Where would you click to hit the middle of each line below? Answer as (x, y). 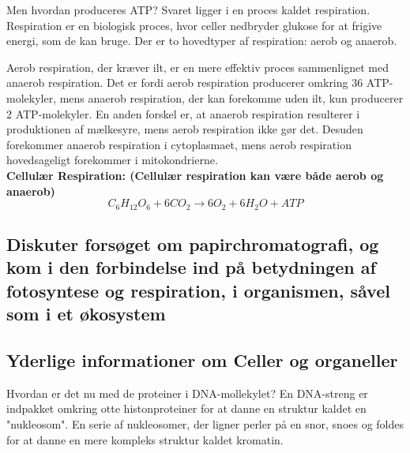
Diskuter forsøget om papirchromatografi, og (193, 243)
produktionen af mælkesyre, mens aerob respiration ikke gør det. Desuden (185, 129)
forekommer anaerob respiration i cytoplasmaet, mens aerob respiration (179, 144)
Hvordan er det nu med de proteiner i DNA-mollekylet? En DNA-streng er (187, 393)
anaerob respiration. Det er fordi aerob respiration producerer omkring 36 (185, 82)
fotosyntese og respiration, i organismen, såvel (198, 290)
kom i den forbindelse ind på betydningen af (191, 267)
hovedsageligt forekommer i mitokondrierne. (112, 160)
